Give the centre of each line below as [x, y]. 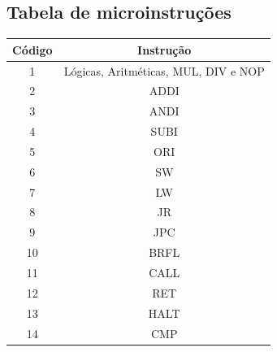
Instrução [164, 49]
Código [32, 49]
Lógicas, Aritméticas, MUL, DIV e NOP [164, 70]
